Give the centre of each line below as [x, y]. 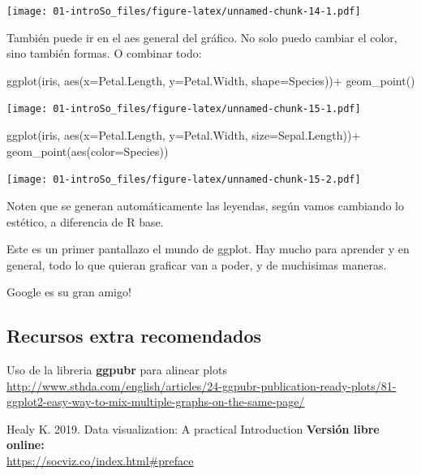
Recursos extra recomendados [134, 336]
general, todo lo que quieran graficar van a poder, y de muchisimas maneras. [197, 264]
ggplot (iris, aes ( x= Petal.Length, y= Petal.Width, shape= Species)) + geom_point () [211, 80]
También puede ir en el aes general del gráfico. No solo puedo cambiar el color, [202, 37]
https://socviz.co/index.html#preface [100, 461]
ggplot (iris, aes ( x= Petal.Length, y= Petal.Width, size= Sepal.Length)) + [184, 135]
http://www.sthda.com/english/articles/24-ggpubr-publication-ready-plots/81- [202, 385]
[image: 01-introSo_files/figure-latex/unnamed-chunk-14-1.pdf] [184, 11]
